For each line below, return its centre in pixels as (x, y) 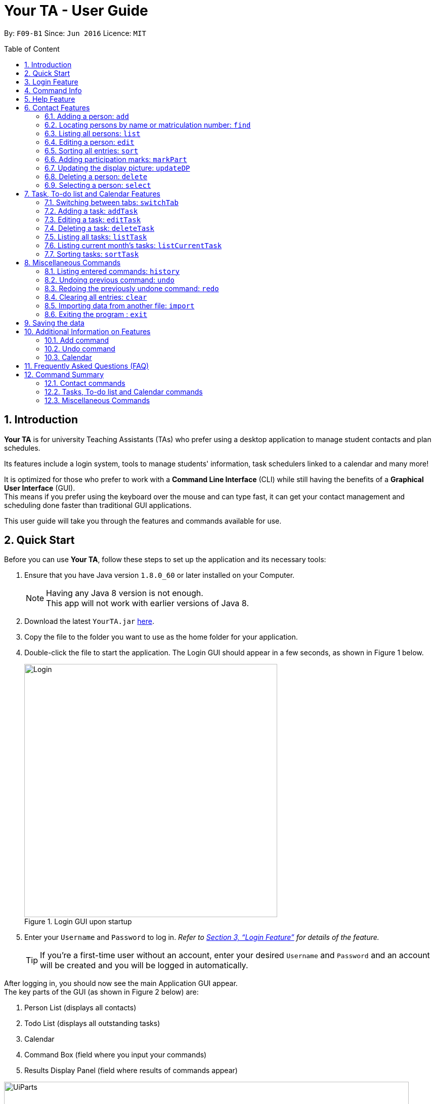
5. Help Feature (50, 99)
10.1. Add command (77, 340)
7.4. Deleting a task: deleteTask (99, 228)
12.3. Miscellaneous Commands (97, 400)
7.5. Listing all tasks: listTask (96, 236)
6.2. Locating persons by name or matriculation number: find (148, 125)
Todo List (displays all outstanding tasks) (92, 1023)
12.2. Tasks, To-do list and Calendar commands (124, 391)
